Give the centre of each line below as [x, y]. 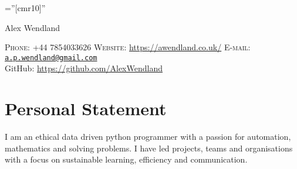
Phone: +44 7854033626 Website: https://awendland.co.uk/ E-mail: [128, 47]
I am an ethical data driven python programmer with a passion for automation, [148, 137]
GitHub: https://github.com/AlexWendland [84, 68]
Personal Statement [86, 108]
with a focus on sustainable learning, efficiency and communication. [126, 159]
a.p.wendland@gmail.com [51, 58]
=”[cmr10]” [25, 8]
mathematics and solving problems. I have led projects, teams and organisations [149, 148]
